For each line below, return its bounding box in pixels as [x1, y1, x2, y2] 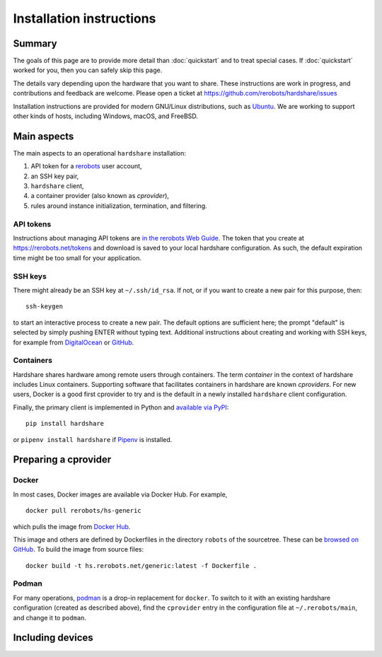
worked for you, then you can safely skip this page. [13, 66, 163, 74]
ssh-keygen [25, 303, 64, 310]
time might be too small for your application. [13, 253, 141, 262]
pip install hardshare [25, 419, 105, 428]
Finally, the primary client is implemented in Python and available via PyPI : [13, 403, 229, 412]
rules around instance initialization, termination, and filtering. [30, 202, 208, 210]
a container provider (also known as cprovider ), [30, 192, 170, 200]
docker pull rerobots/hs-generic [25, 506, 141, 515]
